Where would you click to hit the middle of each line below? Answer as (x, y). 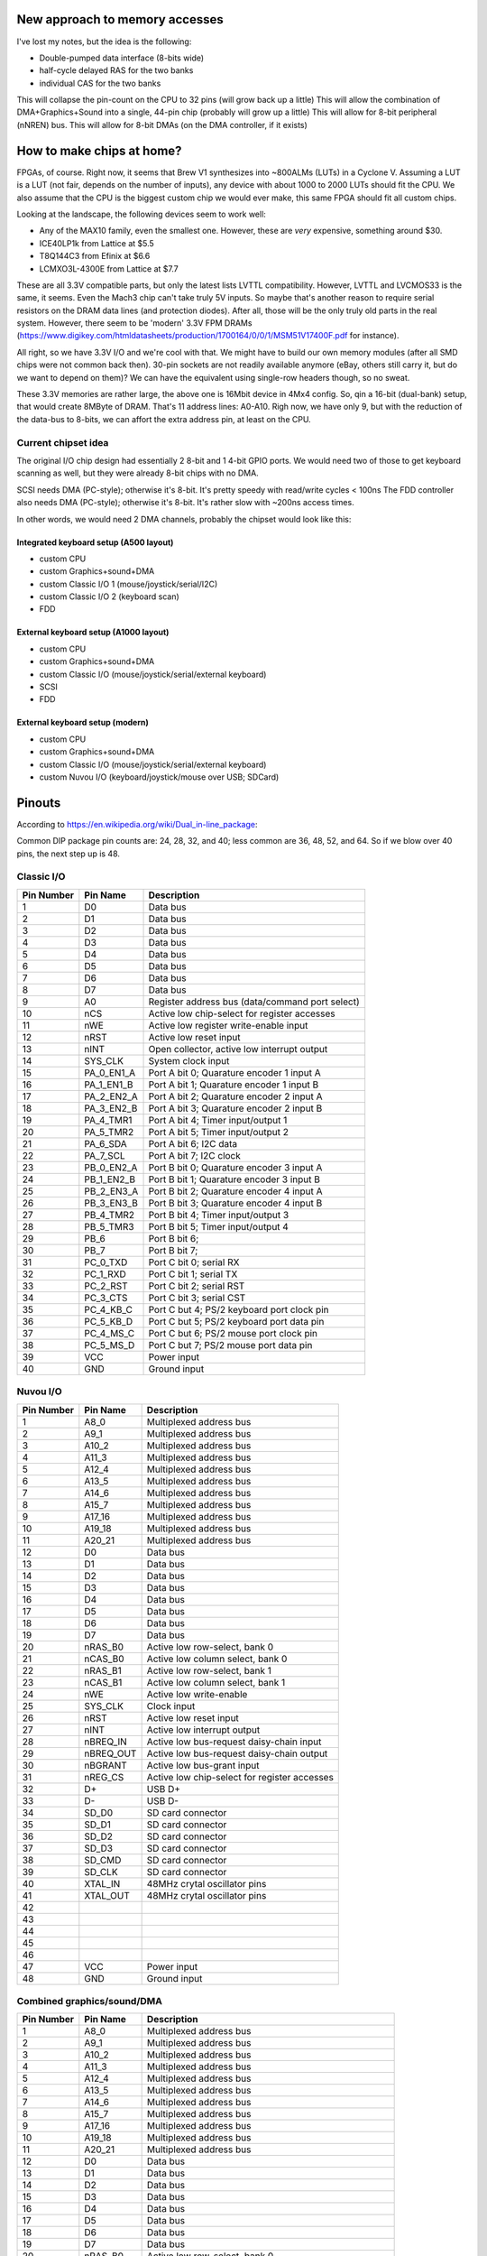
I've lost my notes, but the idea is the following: (104, 42)
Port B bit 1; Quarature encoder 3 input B (234, 1179)
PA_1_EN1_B (109, 1085)
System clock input (189, 1060)
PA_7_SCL (105, 1155)
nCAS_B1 (103, 1682)
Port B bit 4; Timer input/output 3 (219, 1215)
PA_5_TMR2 (109, 1132)
